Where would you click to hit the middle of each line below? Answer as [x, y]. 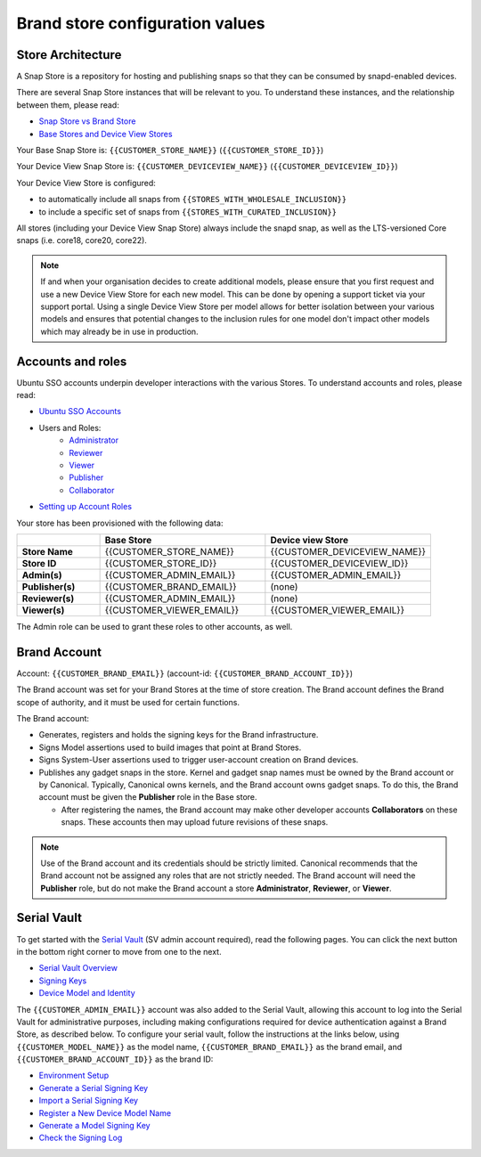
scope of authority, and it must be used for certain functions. [128, 702]
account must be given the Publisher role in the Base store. [148, 797]
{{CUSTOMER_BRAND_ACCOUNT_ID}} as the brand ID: [115, 1059]
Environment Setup [74, 1076]
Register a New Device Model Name [105, 1112]
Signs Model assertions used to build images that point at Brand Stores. [170, 747]
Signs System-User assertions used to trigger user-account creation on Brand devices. [199, 760]
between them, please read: [68, 105]
